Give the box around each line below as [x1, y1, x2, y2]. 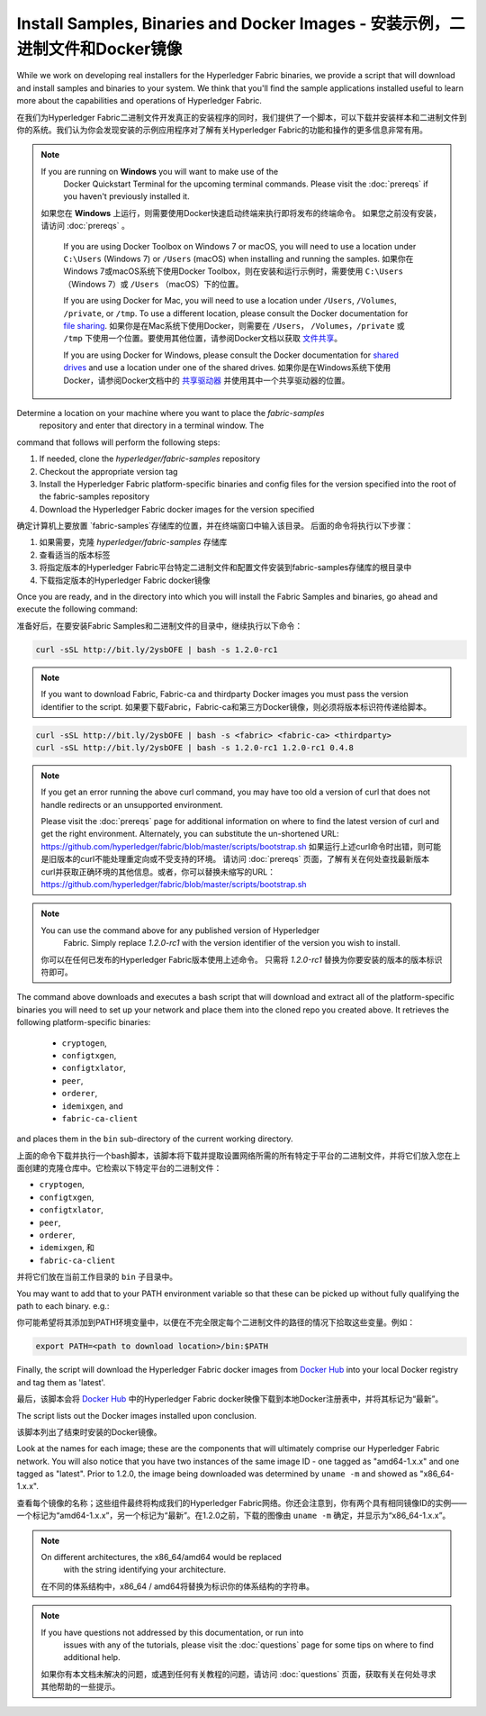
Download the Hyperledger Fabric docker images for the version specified [39, 504, 315, 514]
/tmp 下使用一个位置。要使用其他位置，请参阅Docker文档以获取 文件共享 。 [63, 333, 342, 344]
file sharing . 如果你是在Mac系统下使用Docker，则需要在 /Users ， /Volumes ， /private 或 [63, 320, 405, 331]
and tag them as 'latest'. [16, 1376, 106, 1387]
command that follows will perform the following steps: [16, 437, 220, 448]
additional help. [63, 1652, 121, 1663]
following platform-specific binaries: [16, 1017, 151, 1028]
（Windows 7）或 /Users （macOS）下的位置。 [63, 278, 244, 289]
